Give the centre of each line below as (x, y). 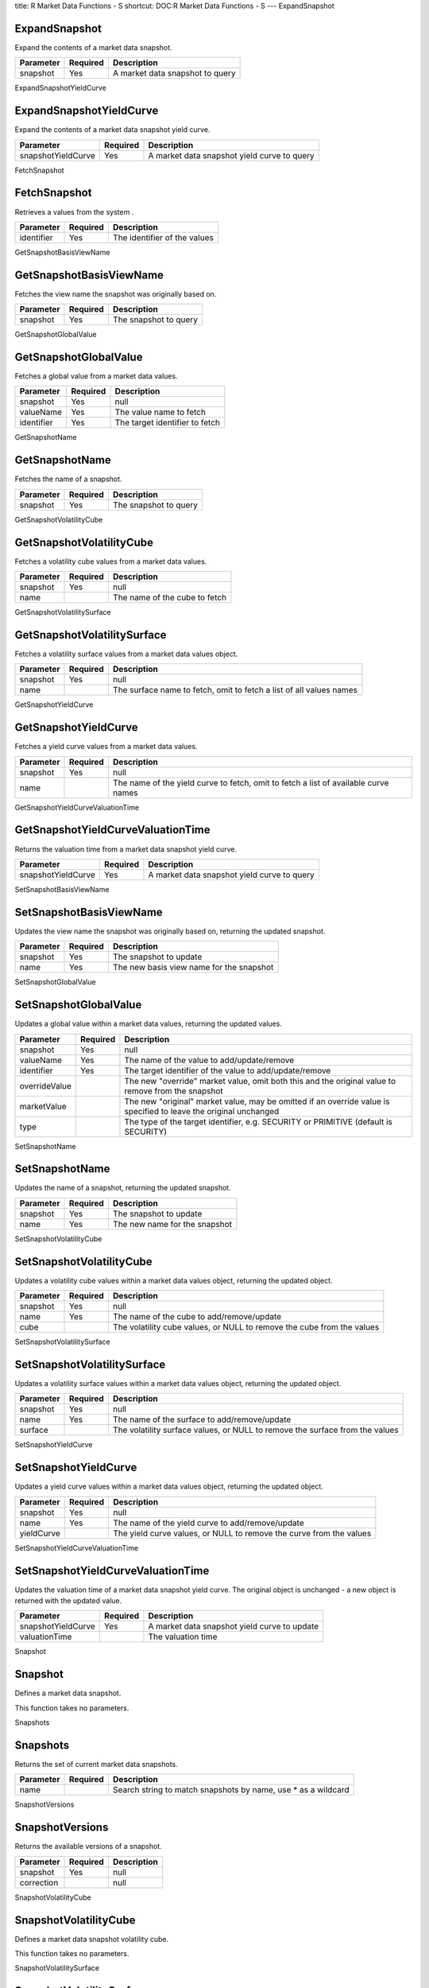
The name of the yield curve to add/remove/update (209, 1523)
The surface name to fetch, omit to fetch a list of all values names (235, 690)
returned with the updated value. (68, 1601)
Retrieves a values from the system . (74, 212)
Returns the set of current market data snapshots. (96, 1765)
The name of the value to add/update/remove (209, 1060)
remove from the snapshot (174, 1091)
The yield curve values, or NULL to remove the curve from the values (242, 1533)
